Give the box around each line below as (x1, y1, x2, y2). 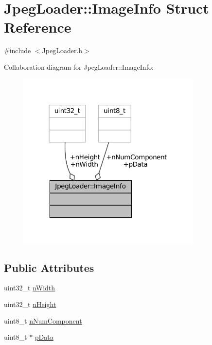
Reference (4, 17, 71, 37)
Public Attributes (4, 260, 94, 275)
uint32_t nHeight (4, 299, 56, 309)
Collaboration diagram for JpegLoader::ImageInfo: (4, 61, 154, 72)
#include (4, 45, 31, 56)
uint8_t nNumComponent (4, 315, 82, 326)
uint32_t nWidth (4, 283, 55, 293)
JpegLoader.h (42, 45, 83, 56)
